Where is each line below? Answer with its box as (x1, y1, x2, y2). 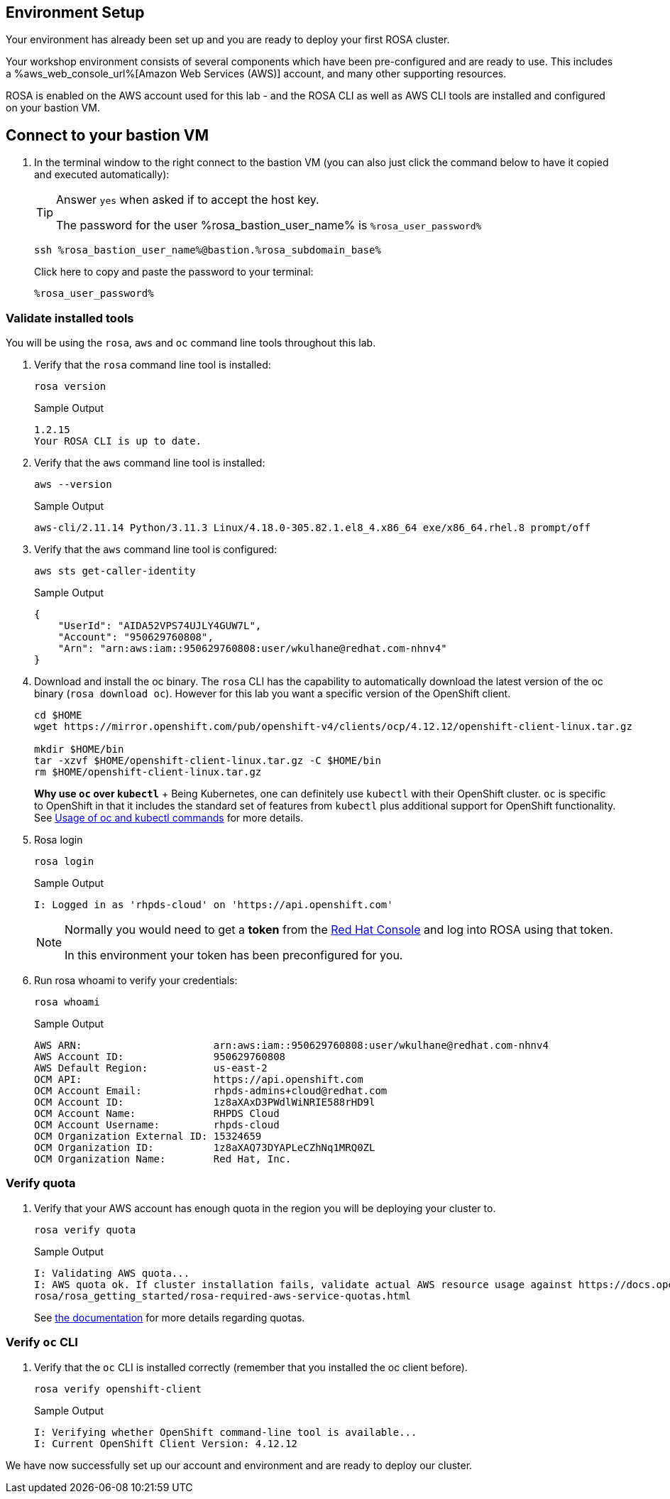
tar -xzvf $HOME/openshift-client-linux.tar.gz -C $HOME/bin (34, 755, 381, 767)
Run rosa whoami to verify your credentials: (34, 974, 238, 987)
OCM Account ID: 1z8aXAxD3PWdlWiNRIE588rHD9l (34, 1096, 375, 1108)
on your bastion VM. (6, 102, 100, 114)
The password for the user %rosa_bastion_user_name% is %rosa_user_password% (56, 218, 482, 233)
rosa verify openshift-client (34, 1383, 202, 1395)
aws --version (34, 479, 112, 491)
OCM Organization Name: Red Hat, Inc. (34, 1153, 292, 1165)
